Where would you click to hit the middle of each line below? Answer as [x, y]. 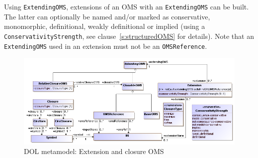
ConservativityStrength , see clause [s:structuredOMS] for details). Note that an [129, 36]
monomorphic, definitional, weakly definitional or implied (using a [105, 26]
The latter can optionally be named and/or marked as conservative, [107, 16]
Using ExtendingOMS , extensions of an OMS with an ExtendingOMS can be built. [127, 6]
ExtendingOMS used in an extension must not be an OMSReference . [106, 46]
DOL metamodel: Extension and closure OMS [94, 151]
